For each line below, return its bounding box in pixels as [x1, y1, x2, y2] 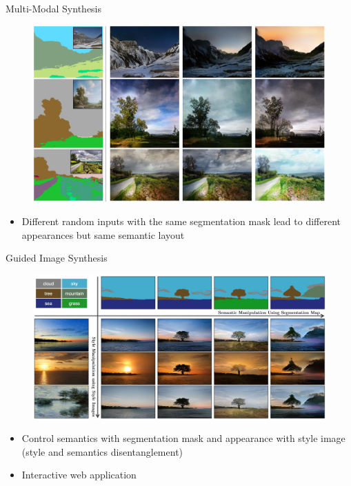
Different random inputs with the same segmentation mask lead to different [21, 213, 341, 228]
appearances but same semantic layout [21, 227, 185, 242]
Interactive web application [21, 467, 137, 482]
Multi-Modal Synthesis [6, 1, 102, 15]
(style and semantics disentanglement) [21, 444, 183, 458]
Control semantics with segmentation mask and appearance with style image [21, 431, 345, 445]
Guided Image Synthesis [6, 251, 108, 265]
